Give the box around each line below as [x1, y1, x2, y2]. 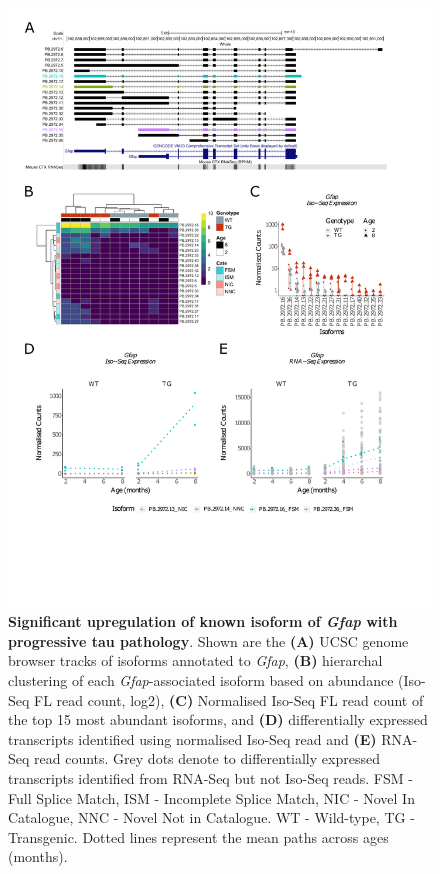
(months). [8, 846, 68, 867]
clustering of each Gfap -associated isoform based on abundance [8, 670, 394, 691]
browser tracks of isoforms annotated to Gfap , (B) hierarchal [8, 650, 383, 671]
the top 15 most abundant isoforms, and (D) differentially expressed [8, 709, 428, 730]
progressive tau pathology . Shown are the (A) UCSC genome [8, 630, 409, 651]
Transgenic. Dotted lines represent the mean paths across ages [8, 826, 389, 847]
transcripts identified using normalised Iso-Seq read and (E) [8, 728, 377, 749]
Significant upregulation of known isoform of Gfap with [8, 611, 398, 632]
